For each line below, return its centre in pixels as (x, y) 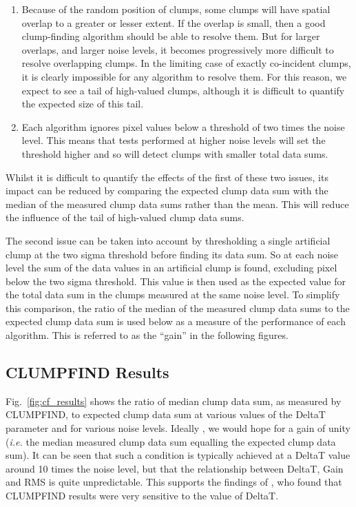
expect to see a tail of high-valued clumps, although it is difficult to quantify (183, 90)
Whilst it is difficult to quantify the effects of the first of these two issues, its (167, 177)
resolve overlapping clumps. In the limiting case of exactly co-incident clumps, (186, 63)
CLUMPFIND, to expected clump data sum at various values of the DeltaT (166, 414)
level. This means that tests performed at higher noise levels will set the (174, 140)
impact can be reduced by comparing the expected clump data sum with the (167, 190)
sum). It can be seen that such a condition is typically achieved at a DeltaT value (178, 455)
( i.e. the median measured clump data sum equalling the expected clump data (171, 441)
